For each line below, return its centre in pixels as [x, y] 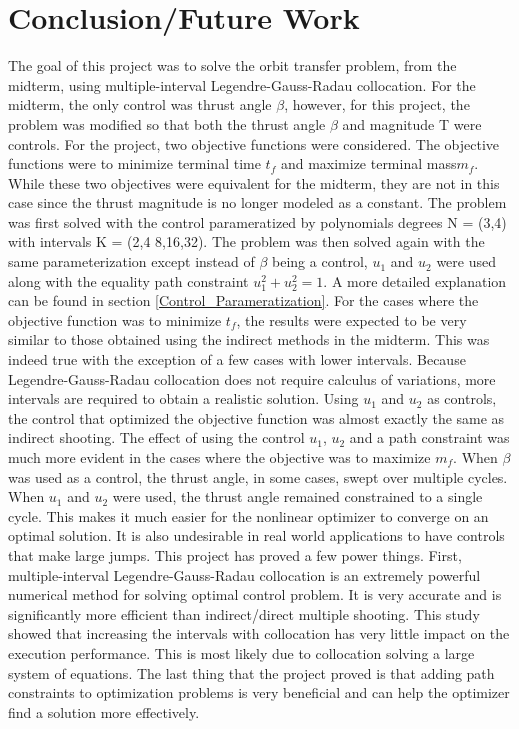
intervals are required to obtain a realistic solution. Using [183, 398]
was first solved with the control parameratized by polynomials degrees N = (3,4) [257, 221]
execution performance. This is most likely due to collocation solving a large [241, 652]
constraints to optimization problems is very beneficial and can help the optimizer [259, 692]
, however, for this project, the [377, 104]
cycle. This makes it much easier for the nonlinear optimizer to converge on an [248, 515]
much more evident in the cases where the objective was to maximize [219, 457]
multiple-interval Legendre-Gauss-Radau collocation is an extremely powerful [244, 574]
